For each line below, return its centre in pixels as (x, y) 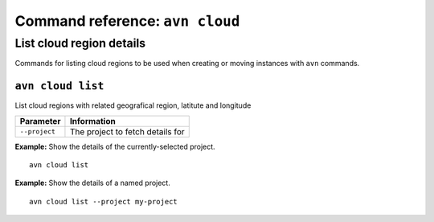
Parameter (40, 121)
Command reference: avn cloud (127, 21)
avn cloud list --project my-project (104, 201)
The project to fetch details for (127, 131)
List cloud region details (80, 43)
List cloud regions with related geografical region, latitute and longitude (133, 105)
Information (92, 121)
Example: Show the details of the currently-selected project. (115, 146)
